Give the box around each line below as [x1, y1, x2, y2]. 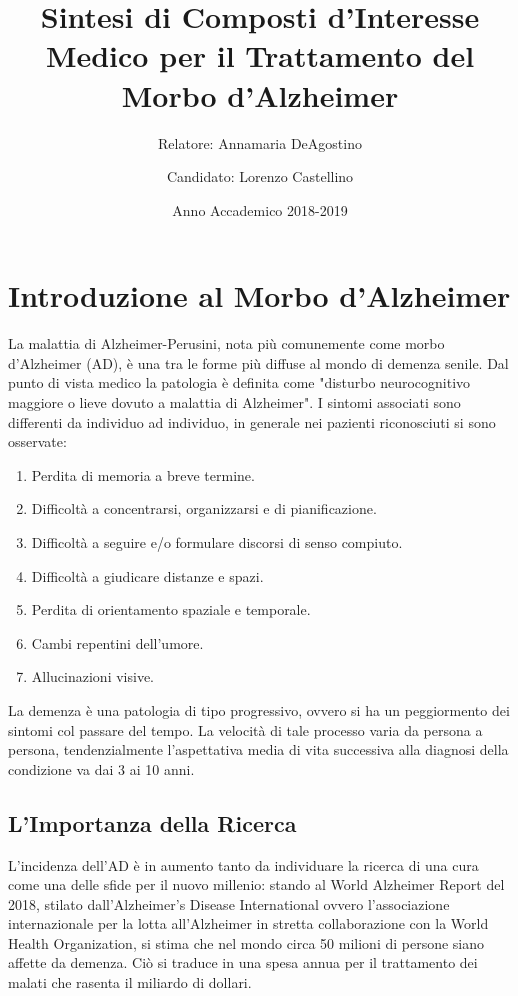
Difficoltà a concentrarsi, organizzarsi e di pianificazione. [31, 498, 377, 519]
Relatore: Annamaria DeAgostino [158, 132, 362, 153]
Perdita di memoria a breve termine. [31, 464, 255, 485]
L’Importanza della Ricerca [8, 807, 297, 838]
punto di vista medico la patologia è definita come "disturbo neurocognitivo [8, 372, 471, 393]
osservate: [8, 431, 67, 452]
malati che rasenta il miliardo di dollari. [8, 972, 252, 993]
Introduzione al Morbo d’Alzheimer [8, 275, 511, 316]
